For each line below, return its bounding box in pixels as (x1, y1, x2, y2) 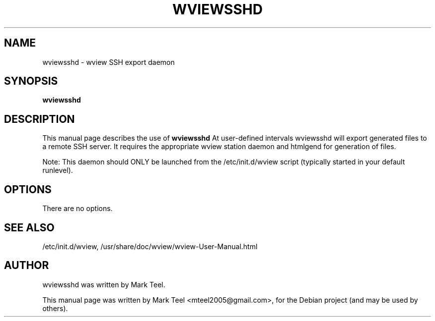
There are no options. (42, 204, 113, 213)
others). (42, 304, 68, 313)
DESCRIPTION (4, 112, 75, 125)
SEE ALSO (4, 221, 55, 234)
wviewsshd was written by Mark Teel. (42, 280, 165, 289)
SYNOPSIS (4, 75, 58, 88)
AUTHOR (4, 259, 49, 272)
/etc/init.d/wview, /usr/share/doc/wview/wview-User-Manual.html (42, 242, 258, 251)
